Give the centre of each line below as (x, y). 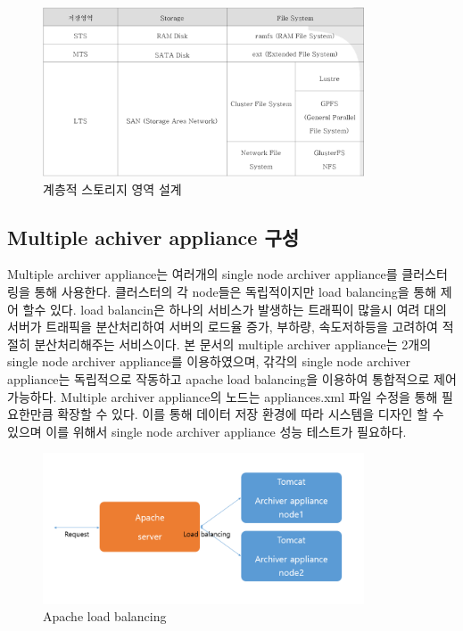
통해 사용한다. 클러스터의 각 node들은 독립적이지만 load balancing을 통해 (236, 292)
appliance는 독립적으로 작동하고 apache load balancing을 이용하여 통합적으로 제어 (232, 379)
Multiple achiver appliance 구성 (153, 237)
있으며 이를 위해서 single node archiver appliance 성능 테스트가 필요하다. (207, 431)
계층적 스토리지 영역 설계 (112, 188)
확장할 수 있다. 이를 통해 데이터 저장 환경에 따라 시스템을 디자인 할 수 (251, 414)
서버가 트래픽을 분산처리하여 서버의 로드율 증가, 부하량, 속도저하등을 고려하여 (223, 327)
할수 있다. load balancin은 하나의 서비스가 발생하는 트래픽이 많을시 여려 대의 (235, 309)
